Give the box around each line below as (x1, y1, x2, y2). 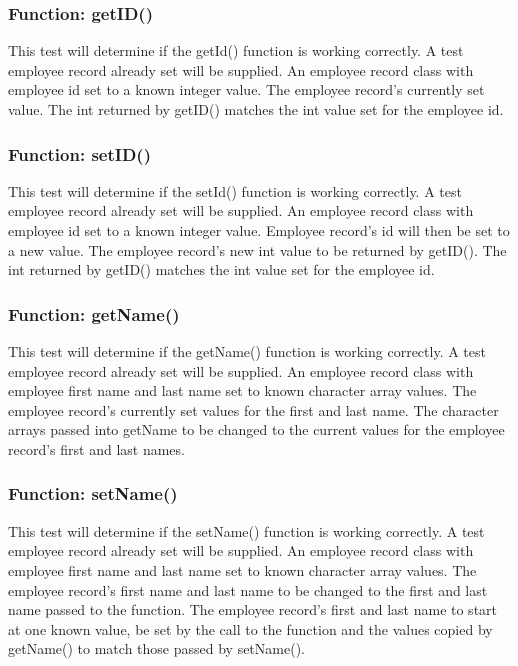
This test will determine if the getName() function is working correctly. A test (8, 341, 486, 361)
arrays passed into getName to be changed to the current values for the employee (8, 419, 505, 440)
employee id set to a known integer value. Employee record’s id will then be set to (8, 220, 510, 240)
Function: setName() (8, 481, 178, 506)
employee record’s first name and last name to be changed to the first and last (8, 579, 488, 600)
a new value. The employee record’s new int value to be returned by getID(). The (8, 239, 507, 260)
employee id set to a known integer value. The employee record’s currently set (8, 79, 485, 100)
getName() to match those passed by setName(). (8, 638, 305, 659)
